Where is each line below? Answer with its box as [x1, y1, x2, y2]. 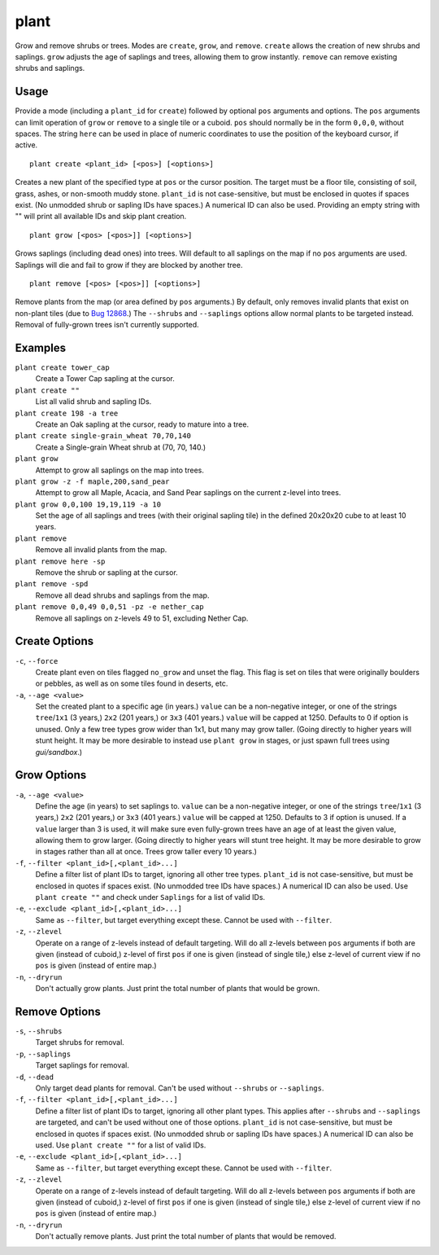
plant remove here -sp [15, 556, 106, 566]
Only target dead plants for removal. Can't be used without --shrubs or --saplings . [35, 1083, 324, 1093]
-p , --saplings [15, 1049, 72, 1059]
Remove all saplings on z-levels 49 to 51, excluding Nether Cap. [35, 613, 249, 623]
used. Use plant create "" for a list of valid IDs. [35, 1140, 206, 1150]
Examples [15, 340, 67, 354]
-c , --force [15, 656, 59, 665]
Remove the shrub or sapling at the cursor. [35, 568, 178, 577]
